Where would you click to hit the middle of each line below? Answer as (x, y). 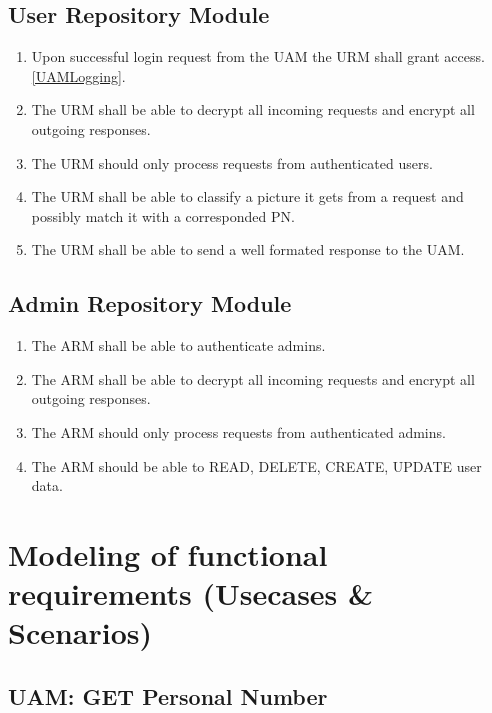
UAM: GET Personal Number (168, 695)
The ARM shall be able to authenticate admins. (178, 345)
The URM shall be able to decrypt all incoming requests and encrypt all (253, 109)
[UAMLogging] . (78, 75)
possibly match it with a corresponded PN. (163, 215)
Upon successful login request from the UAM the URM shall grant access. (258, 56)
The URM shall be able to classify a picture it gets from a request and (247, 196)
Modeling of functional (168, 553)
